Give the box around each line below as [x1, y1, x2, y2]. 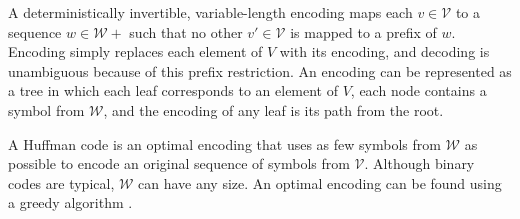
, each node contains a [350, 80, 487, 101]
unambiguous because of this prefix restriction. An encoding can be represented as [8, 60, 512, 81]
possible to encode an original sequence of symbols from [8, 153, 350, 174]
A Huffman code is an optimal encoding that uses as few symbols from [8, 133, 441, 154]
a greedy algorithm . [8, 192, 133, 213]
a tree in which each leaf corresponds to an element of [8, 80, 339, 101]
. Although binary [364, 153, 475, 174]
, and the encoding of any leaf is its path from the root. [103, 99, 444, 120]
